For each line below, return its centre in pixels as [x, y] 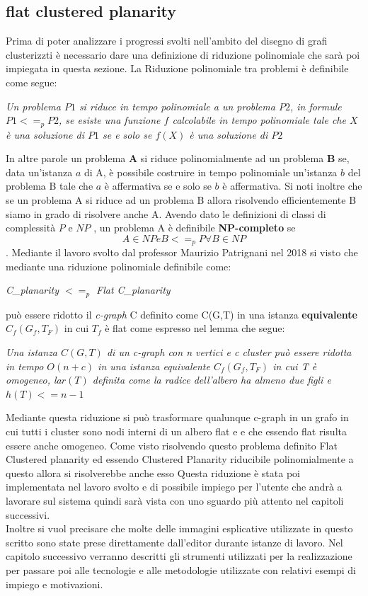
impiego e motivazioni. [54, 584]
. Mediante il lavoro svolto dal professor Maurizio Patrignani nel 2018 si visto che [182, 252]
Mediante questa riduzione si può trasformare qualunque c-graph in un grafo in [177, 417]
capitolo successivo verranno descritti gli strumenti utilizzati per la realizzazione [179, 556]
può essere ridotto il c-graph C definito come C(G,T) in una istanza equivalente [182, 314]
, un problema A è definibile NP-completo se [195, 228]
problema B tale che [50, 186]
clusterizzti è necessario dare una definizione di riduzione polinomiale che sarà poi [183, 54]
